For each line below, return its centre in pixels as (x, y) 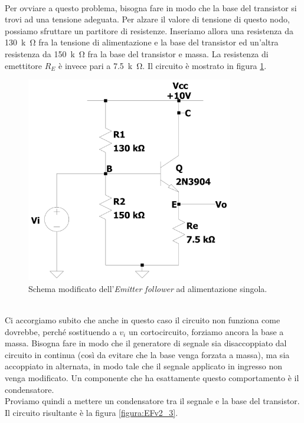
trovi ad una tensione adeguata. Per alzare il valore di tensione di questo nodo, (147, 19)
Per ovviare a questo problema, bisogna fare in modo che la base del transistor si (151, 7)
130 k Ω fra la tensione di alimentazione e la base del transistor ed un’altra (142, 42)
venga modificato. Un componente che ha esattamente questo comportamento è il (152, 378)
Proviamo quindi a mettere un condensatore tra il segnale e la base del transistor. (152, 401)
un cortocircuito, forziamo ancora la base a (206, 331)
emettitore (24, 65)
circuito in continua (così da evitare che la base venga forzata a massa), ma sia (147, 354)
